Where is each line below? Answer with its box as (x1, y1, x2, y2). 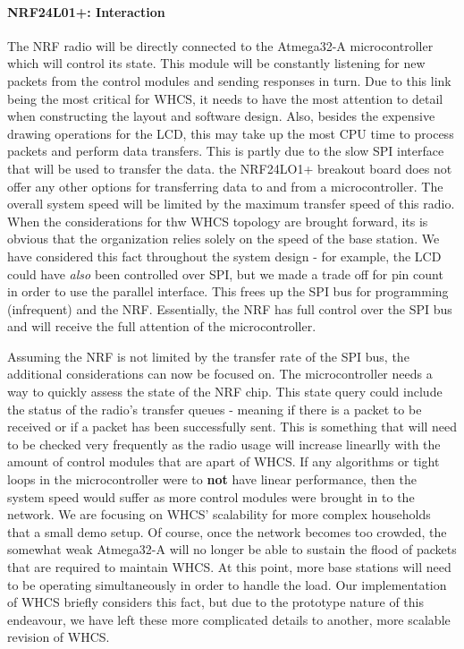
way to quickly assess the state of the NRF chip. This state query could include (7, 382, 443, 401)
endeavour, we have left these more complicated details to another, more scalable (7, 610, 451, 628)
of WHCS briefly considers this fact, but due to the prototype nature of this (7, 593, 425, 611)
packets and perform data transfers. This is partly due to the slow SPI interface (7, 141, 444, 160)
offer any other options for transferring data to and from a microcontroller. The (7, 176, 443, 195)
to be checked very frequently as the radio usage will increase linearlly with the (7, 434, 441, 453)
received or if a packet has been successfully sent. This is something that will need (7, 417, 458, 436)
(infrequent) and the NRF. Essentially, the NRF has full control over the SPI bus (7, 299, 452, 318)
